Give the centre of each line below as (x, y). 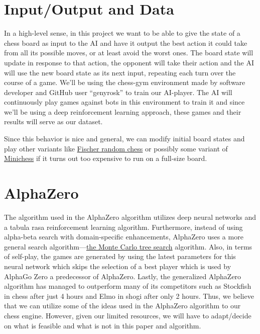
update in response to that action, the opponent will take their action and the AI (129, 62)
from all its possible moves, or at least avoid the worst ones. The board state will (129, 53)
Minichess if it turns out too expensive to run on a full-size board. (106, 158)
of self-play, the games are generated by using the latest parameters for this (120, 256)
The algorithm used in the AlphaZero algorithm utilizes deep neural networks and (130, 217)
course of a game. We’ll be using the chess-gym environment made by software (125, 82)
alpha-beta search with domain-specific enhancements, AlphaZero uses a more (124, 237)
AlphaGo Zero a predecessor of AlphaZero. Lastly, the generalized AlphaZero (123, 276)
